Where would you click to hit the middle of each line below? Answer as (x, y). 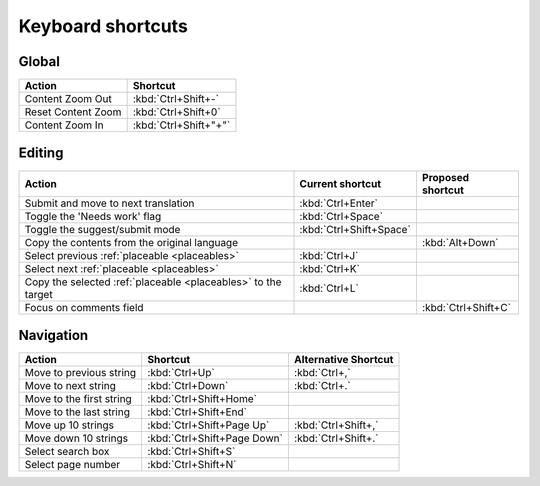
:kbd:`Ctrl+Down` (188, 386)
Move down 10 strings (76, 438)
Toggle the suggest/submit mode (102, 229)
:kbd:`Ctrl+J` (329, 255)
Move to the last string (77, 412)
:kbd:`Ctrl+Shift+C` (466, 307)
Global (39, 61)
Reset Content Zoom (73, 112)
